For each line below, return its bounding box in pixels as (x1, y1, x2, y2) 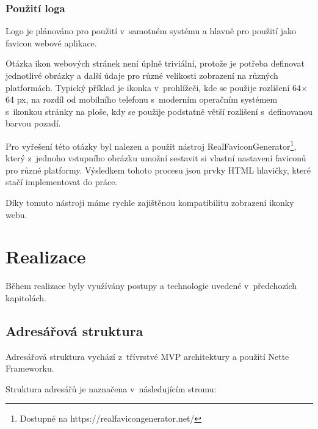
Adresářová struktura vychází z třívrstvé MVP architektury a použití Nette (5, 350, 289, 362)
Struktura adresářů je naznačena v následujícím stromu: (5, 382, 217, 395)
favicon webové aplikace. (5, 36, 97, 49)
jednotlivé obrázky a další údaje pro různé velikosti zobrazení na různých (5, 69, 278, 81)
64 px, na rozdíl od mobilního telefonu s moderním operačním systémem (5, 93, 278, 106)
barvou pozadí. (5, 117, 61, 130)
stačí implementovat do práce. (5, 175, 118, 188)
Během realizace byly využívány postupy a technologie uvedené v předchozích (5, 279, 297, 292)
